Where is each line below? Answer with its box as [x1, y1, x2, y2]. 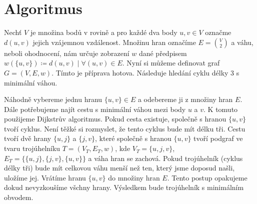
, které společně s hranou [95, 133, 171, 143]
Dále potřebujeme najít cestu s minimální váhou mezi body [4, 103, 186, 114]
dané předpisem [138, 47, 187, 58]
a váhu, [231, 36, 253, 47]
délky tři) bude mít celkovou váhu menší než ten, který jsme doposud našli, [4, 162, 235, 173]
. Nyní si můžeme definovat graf [122, 57, 220, 68]
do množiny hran [108, 172, 160, 182]
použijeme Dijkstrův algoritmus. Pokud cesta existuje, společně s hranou [4, 113, 226, 124]
